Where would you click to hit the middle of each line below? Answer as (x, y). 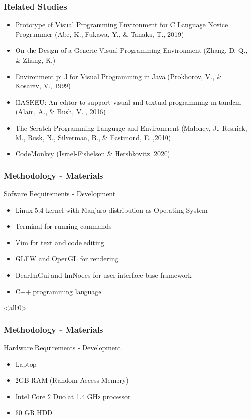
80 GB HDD (34, 412)
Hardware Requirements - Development (62, 347)
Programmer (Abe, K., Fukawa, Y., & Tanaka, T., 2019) (100, 34)
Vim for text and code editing (60, 242)
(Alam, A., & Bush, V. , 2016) (60, 111)
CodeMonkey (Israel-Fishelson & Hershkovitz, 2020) (93, 154)
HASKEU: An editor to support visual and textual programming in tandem (128, 102)
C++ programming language (58, 291)
